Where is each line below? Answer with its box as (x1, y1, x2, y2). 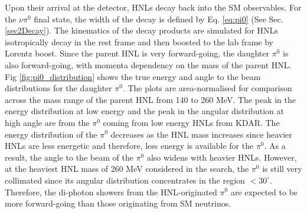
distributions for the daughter (5, 82, 112, 94)
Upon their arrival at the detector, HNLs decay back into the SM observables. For (5, 1, 302, 13)
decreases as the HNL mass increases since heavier (110, 128, 292, 140)
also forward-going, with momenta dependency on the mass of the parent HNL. (5, 58, 292, 71)
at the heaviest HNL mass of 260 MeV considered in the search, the (5, 162, 249, 175)
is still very (262, 162, 302, 175)
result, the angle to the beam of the (5, 151, 133, 163)
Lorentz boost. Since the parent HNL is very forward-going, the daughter (5, 47, 270, 59)
